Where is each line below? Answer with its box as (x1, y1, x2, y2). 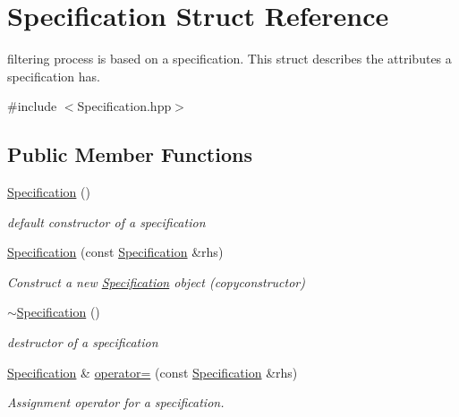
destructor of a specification (7, 333, 158, 352)
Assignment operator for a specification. (7, 393, 225, 412)
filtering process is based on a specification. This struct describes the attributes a (7, 49, 452, 68)
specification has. (7, 66, 100, 85)
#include (7, 97, 57, 115)
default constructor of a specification (7, 212, 206, 231)
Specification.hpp (77, 97, 172, 115)
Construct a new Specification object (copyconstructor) (7, 272, 305, 291)
